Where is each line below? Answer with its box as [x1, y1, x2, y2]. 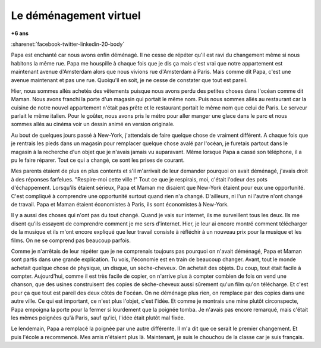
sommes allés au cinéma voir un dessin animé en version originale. [11, 121, 175, 128]
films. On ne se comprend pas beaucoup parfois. [11, 237, 131, 244]
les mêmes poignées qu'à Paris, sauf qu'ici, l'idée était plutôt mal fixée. [11, 314, 185, 321]
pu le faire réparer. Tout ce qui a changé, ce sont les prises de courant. [11, 156, 185, 164]
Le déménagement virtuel [11, 9, 141, 22]
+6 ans [11, 30, 29, 37]
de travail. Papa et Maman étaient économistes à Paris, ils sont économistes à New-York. [11, 200, 229, 208]
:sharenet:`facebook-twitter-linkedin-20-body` [11, 40, 125, 48]
